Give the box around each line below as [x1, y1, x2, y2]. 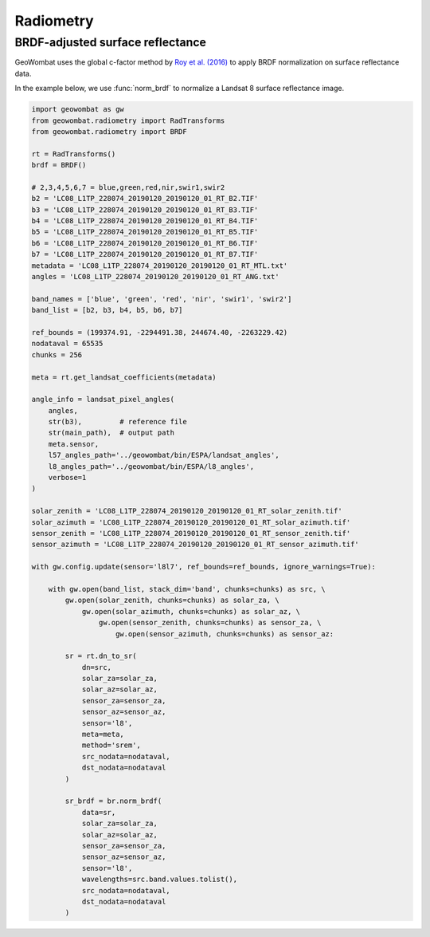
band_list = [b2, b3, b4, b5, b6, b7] [31, 305, 183, 315]
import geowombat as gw [31, 104, 125, 114]
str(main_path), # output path [48, 428, 175, 438]
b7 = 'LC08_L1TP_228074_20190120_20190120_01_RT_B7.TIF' [31, 250, 259, 259]
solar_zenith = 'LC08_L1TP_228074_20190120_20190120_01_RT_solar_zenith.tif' [31, 506, 342, 516]
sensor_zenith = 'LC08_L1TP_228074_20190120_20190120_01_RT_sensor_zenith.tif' [31, 529, 351, 537]
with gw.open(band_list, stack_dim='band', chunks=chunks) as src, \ [48, 585, 326, 593]
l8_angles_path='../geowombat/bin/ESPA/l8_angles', [48, 462, 255, 470]
